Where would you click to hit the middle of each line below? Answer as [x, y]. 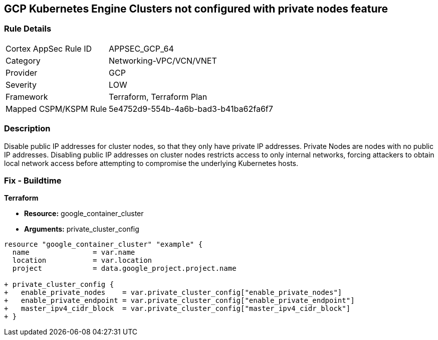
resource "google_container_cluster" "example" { [103, 244]
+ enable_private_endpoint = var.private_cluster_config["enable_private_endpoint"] [179, 301]
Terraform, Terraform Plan [158, 97]
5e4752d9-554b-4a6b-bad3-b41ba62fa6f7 [191, 109]
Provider [22, 72]
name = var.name [74, 252]
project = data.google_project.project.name [124, 269]
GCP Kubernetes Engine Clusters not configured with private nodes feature [196, 9]
